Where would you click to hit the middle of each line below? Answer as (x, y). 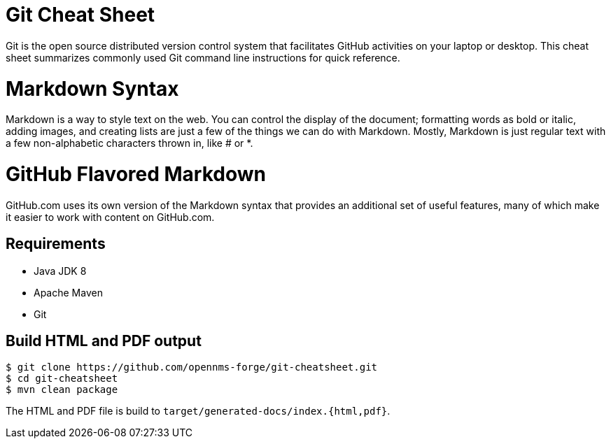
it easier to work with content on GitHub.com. (110, 217)
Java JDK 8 (60, 271)
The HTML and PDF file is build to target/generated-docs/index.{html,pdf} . (198, 411)
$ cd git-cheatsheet (62, 379)
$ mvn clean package (62, 390)
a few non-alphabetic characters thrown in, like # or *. (129, 143)
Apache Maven (68, 292)
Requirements (56, 244)
